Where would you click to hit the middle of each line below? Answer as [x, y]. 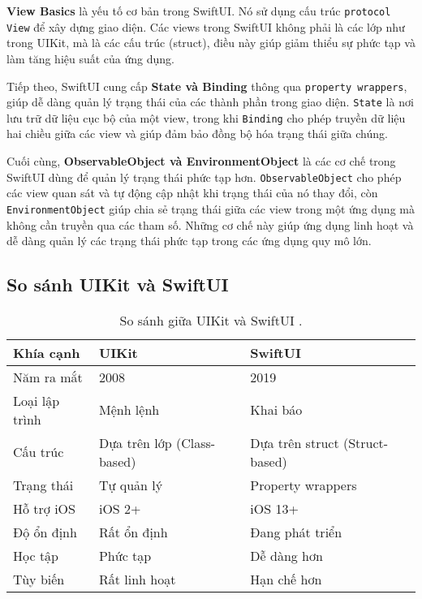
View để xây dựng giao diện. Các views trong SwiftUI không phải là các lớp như [206, 26]
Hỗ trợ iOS [44, 508]
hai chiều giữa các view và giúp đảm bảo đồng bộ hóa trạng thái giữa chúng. [197, 134]
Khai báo [276, 410]
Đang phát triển [296, 532]
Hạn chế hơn [286, 579]
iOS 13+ [274, 508]
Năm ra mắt [48, 377]
